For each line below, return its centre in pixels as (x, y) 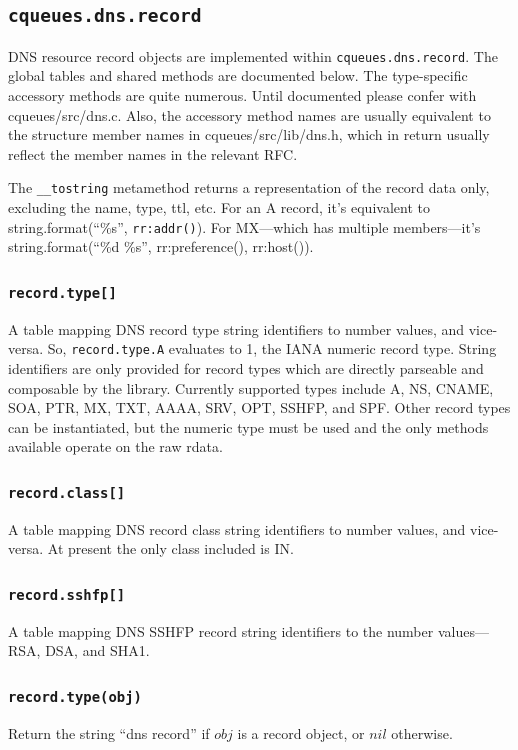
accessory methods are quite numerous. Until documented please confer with (242, 95)
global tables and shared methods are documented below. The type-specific (238, 75)
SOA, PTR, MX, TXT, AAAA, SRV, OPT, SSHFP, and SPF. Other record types (259, 407)
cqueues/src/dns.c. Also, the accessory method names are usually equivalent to (249, 114)
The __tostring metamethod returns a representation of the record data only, (249, 187)
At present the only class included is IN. (170, 548)
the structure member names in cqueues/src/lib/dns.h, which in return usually (249, 134)
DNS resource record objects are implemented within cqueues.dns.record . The (253, 55)
